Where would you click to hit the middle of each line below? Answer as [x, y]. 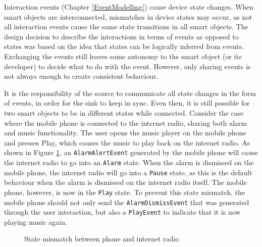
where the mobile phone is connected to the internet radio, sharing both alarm [126, 122]
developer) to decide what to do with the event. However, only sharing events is [127, 66]
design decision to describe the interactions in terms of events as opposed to [121, 36]
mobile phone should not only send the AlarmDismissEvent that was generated [127, 202]
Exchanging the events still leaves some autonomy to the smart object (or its [123, 56]
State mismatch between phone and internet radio [102, 239]
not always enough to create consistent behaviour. [81, 76]
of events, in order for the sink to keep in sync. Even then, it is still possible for [127, 103]
